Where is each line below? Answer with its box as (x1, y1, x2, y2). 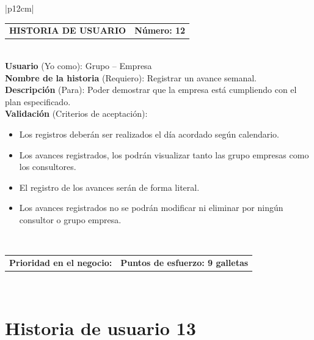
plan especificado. (5, 95, 71, 108)
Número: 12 (134, 24, 186, 37)
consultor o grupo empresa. (19, 213, 122, 226)
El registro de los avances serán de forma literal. (19, 180, 200, 193)
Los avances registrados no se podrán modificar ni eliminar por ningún (19, 201, 283, 214)
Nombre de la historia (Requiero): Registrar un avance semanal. (5, 71, 257, 84)
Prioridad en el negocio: (9, 256, 112, 268)
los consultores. (19, 160, 76, 173)
